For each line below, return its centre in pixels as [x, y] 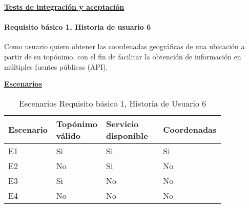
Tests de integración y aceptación [64, 7]
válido [68, 135]
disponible [127, 135]
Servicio [122, 123]
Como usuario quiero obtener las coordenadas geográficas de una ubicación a [125, 46]
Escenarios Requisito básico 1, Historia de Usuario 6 [113, 103]
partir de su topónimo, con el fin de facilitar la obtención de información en [123, 56]
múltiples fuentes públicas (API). [56, 66]
